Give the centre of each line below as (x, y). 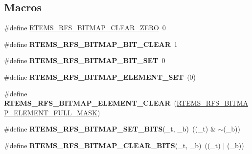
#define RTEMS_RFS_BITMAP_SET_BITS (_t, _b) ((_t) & (110, 129)
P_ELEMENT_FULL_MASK (51, 112)
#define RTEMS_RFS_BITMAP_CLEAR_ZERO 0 (85, 28)
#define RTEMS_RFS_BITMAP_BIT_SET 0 (85, 60)
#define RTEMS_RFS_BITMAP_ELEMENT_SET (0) (100, 77)
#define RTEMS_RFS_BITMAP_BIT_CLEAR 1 (91, 44)
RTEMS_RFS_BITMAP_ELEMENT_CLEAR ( (90, 103)
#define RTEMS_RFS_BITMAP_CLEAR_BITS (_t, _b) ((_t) (112, 145)
